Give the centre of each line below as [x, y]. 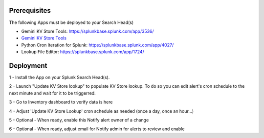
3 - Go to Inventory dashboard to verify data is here [61, 102]
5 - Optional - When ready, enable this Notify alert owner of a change [79, 120]
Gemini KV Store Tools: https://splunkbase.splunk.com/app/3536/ [88, 31]
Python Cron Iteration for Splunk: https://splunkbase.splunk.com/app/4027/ [98, 45]
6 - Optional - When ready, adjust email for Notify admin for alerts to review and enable [97, 129]
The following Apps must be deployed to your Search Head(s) [71, 22]
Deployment [28, 66]
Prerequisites [30, 10]
